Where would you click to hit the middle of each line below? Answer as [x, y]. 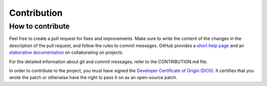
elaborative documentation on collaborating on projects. [66, 52]
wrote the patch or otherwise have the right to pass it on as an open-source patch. [93, 78]
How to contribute [40, 26]
